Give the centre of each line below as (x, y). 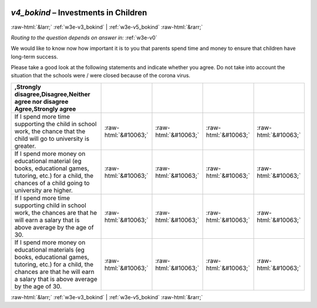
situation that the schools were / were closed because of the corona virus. (101, 76)
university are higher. (44, 190)
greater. (25, 145)
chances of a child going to (52, 183)
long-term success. (35, 56)
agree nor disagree (41, 101)
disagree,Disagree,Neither (52, 94)
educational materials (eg (50, 249)
